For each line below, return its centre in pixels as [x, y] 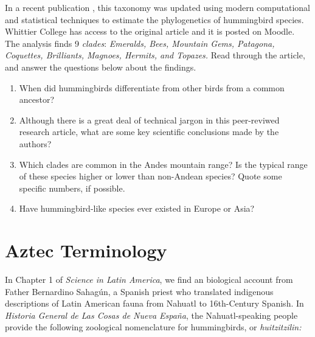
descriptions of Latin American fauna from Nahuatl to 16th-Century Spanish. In [154, 303]
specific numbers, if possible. [72, 188]
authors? [35, 143]
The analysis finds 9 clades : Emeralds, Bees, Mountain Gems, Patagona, [140, 43]
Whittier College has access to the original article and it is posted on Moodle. [150, 31]
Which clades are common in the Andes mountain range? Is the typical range [163, 164]
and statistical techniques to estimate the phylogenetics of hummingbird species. [154, 19]
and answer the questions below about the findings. [101, 67]
